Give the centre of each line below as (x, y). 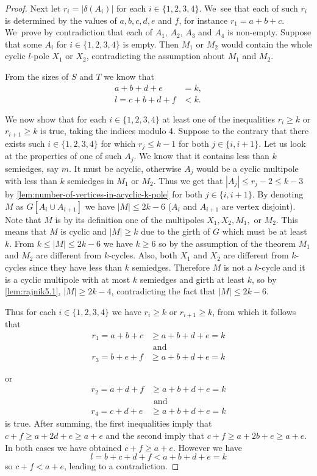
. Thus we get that (188, 181)
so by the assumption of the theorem (227, 243)
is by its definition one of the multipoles (130, 219)
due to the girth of (176, 231)
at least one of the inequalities (219, 119)
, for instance (203, 20)
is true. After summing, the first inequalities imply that (109, 423)
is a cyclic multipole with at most (68, 279)
